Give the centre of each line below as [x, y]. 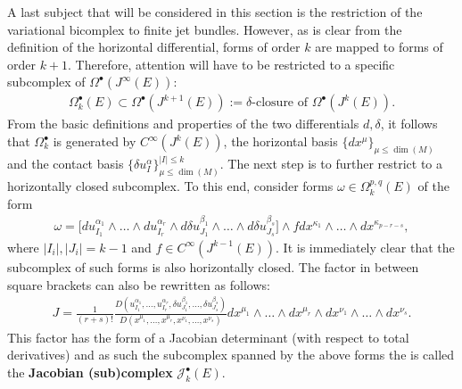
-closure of [280, 103]
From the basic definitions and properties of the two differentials [183, 124]
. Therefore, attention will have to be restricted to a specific [231, 64]
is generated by [95, 141]
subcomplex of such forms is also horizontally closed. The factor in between [213, 266]
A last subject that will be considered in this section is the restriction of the [215, 12]
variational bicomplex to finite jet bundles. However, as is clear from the [205, 29]
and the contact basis [66, 164]
